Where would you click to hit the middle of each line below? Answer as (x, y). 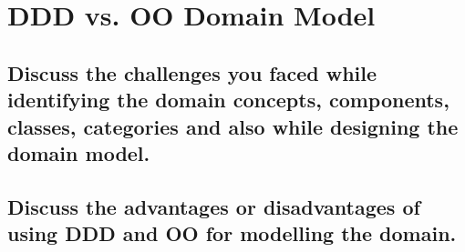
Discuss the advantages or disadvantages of (214, 206)
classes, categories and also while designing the (233, 126)
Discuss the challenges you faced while (192, 72)
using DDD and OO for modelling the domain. (232, 233)
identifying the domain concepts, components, (228, 100)
